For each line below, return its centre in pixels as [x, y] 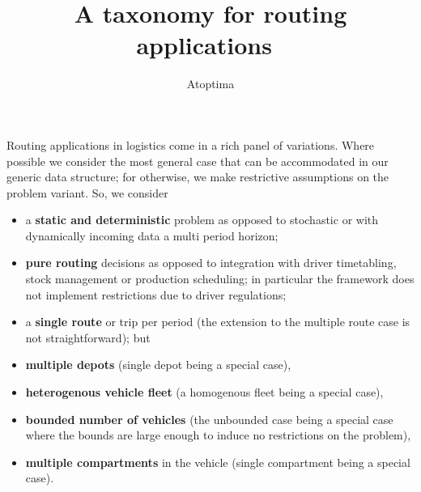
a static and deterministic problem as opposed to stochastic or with [202, 220]
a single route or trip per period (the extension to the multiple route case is [218, 322]
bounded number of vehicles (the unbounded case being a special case [209, 419]
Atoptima [210, 84]
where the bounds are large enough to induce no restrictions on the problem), [218, 435]
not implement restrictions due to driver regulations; [156, 294]
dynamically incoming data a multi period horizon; [152, 235]
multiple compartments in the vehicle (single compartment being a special [218, 462]
